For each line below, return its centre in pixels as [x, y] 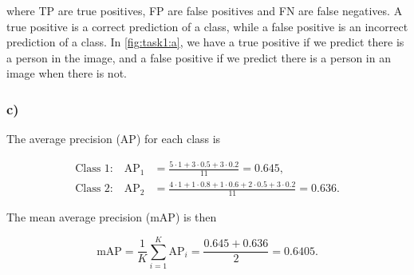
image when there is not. [67, 73]
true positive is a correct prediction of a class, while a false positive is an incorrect [207, 26]
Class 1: [94, 169]
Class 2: [94, 189]
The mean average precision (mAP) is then [112, 217]
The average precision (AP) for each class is [114, 139]
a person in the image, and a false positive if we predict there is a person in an [199, 57]
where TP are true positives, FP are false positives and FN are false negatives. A [205, 10]
